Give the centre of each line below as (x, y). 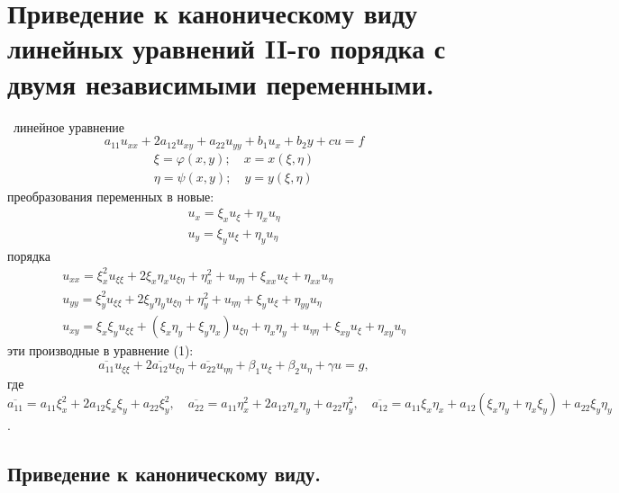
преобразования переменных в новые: (111, 196)
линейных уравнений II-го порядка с (227, 48)
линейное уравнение (68, 126)
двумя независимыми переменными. (221, 83)
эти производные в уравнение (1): (100, 350)
